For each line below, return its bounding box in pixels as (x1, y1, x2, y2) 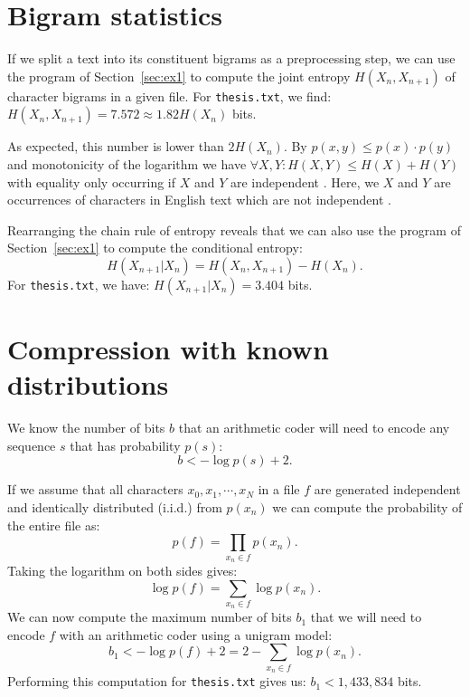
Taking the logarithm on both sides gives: (7, 560, 238, 579)
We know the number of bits (7, 418, 165, 437)
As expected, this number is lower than (7, 137, 224, 156)
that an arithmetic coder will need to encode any (178, 418, 450, 437)
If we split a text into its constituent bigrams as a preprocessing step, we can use (7, 49, 456, 68)
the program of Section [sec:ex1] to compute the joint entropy (7, 66, 351, 85)
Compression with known (7, 330, 329, 368)
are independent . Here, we (230, 172, 380, 191)
